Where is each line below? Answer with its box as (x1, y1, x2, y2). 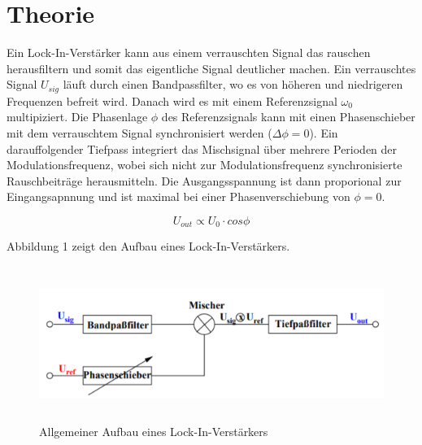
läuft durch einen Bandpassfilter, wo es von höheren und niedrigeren (63, 76, 403, 93)
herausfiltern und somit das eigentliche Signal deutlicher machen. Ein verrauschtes (7, 59, 416, 76)
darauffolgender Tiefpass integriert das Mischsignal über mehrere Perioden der (7, 140, 398, 157)
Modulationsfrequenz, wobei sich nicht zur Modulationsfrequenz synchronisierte (7, 156, 402, 173)
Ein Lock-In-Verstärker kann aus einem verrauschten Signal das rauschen (7, 44, 371, 61)
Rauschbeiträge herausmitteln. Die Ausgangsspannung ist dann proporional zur (7, 172, 402, 189)
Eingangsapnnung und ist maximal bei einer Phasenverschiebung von (7, 188, 350, 205)
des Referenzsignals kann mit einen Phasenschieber (161, 108, 415, 125)
